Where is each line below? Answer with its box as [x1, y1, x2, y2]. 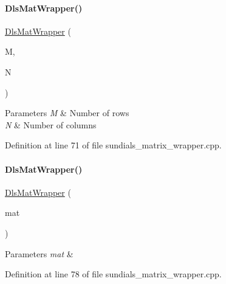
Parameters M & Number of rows [5, 106, 129, 119]
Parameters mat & [5, 247, 74, 260]
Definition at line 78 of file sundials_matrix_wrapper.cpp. [5, 268, 222, 280]
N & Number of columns [5, 118, 97, 131]
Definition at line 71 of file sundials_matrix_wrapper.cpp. [5, 139, 222, 151]
